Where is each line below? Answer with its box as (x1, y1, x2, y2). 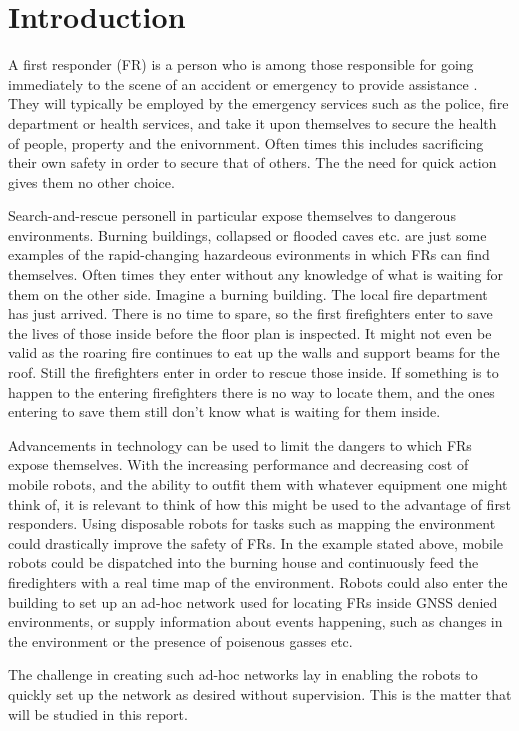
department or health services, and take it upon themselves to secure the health (8, 112, 497, 133)
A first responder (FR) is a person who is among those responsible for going (8, 54, 474, 75)
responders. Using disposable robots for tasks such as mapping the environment (8, 513, 496, 534)
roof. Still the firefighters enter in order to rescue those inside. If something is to (8, 362, 499, 383)
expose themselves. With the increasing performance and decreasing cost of (8, 454, 469, 475)
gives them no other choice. (8, 171, 175, 192)
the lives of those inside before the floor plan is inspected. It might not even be (8, 322, 492, 343)
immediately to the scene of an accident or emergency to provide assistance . (8, 73, 478, 94)
